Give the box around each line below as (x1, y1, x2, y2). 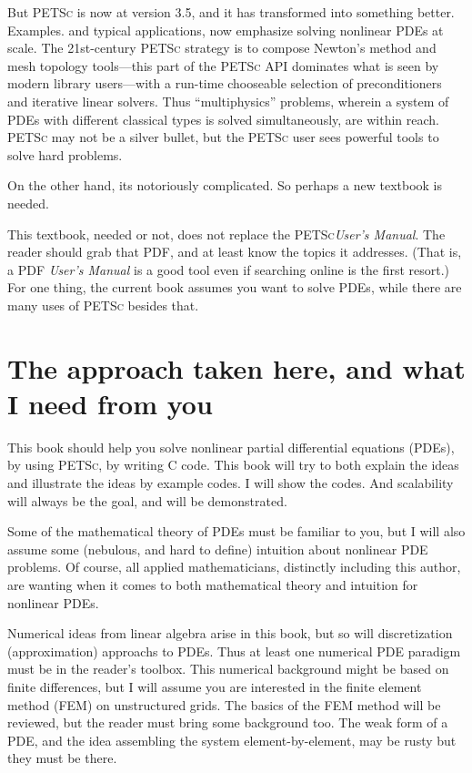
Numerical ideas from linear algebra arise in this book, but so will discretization (7, 624, 453, 643)
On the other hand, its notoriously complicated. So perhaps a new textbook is (7, 176, 443, 195)
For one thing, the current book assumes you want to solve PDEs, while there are (7, 278, 462, 297)
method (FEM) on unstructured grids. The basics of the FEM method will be (7, 695, 441, 714)
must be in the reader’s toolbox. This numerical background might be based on (7, 659, 449, 678)
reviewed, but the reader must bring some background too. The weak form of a (7, 713, 448, 732)
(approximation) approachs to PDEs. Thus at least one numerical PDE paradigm (7, 641, 461, 660)
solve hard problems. (7, 145, 123, 164)
